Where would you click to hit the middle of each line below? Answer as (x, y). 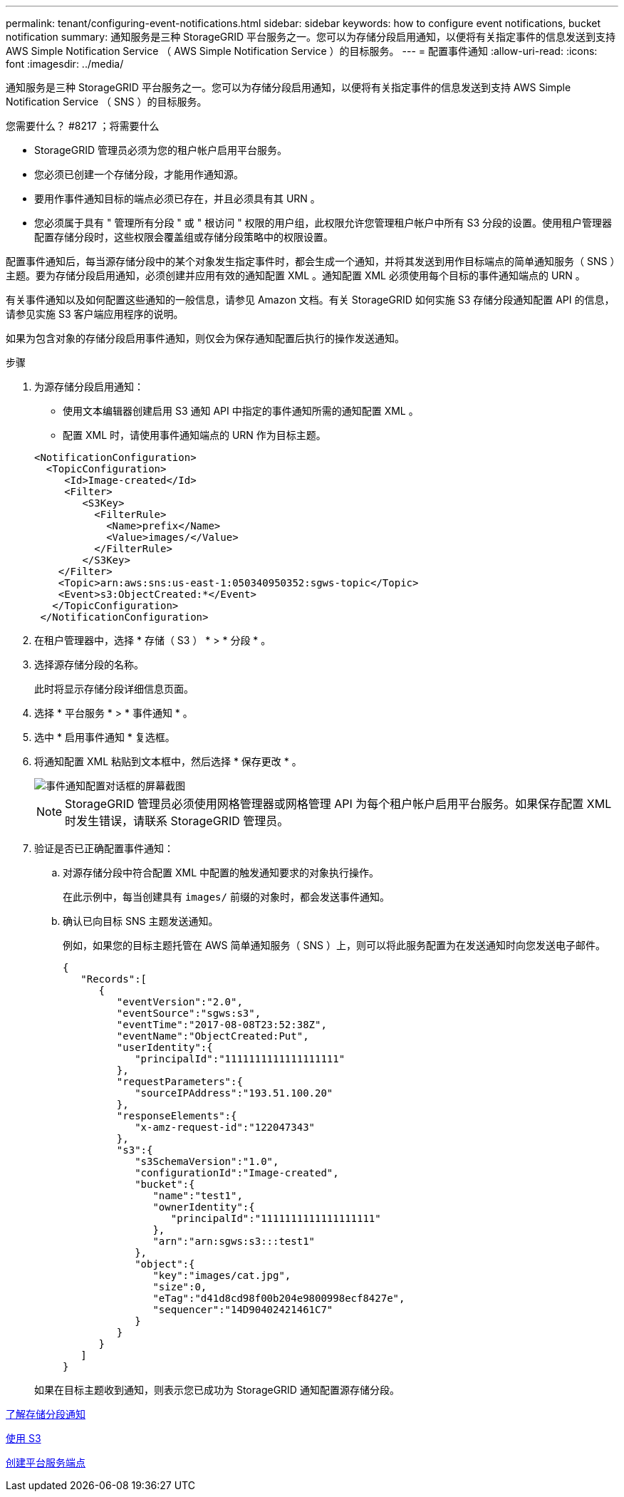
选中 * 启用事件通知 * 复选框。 (105, 737)
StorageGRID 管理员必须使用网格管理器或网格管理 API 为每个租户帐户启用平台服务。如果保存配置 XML (338, 804)
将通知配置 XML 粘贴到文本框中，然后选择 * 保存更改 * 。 (168, 761)
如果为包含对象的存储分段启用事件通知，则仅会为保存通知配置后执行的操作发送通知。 (205, 338)
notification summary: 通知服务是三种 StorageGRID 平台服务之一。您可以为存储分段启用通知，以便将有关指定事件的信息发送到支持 (311, 37)
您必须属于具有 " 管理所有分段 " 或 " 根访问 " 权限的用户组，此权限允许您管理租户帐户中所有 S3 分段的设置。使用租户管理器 (323, 223)
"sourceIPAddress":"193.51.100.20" (234, 1093)
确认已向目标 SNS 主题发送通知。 (141, 921)
